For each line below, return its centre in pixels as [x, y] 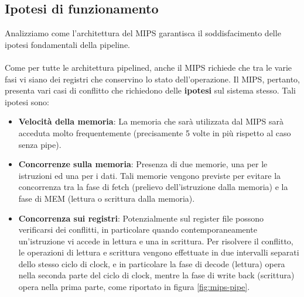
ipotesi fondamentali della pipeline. [68, 44]
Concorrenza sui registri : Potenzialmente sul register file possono [141, 218]
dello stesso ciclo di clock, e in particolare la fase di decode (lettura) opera [152, 263]
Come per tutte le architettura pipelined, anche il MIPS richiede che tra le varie [148, 67]
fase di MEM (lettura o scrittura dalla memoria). [107, 198]
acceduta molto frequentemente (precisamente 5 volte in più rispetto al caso [155, 132]
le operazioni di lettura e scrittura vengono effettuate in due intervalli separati [159, 252]
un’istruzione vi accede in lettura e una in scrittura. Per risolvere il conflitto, [156, 241]
